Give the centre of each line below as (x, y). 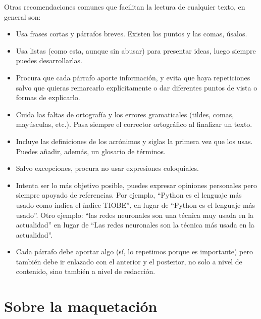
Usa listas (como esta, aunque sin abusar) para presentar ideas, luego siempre (136, 50)
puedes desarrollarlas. (49, 60)
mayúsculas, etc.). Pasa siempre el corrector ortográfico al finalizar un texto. (134, 124)
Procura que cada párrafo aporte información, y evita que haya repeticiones (133, 77)
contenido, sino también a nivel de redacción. (86, 271)
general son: (22, 16)
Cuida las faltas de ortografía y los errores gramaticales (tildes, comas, (125, 114)
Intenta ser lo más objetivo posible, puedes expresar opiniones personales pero (136, 185)
